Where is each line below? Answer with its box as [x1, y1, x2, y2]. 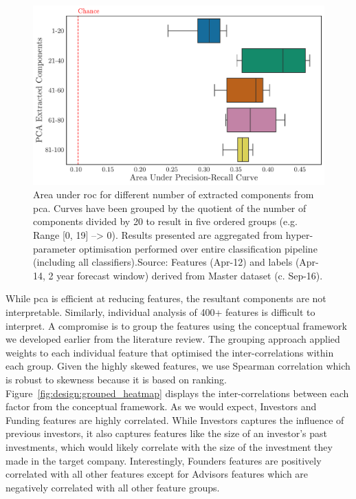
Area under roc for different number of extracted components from [33, 187, 314, 202]
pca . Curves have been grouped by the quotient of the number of [33, 200, 307, 215]
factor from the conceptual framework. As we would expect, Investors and [5, 399, 317, 414]
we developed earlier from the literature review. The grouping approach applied [5, 332, 340, 346]
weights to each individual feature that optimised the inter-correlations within [5, 345, 334, 359]
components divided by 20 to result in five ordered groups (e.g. [33, 214, 298, 229]
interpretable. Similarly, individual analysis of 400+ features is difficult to [5, 305, 315, 319]
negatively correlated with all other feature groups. [5, 480, 220, 494]
